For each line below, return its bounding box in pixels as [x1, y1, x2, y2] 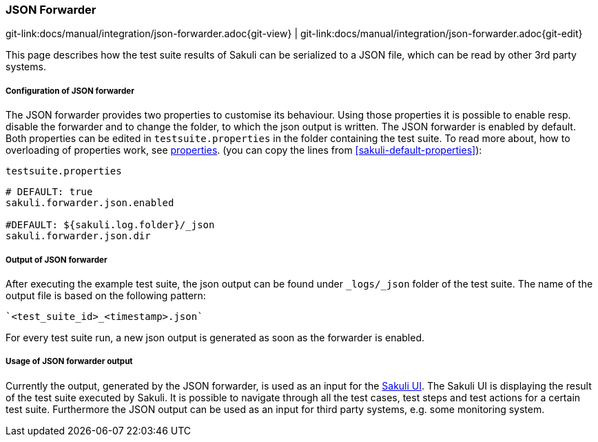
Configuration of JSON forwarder [6, 86, 134, 96]
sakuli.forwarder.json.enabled [6, 197, 174, 209]
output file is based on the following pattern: [6, 289, 206, 301]
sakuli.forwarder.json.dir [6, 230, 151, 242]
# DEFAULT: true [6, 186, 93, 198]
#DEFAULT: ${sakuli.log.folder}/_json [6, 219, 215, 231]
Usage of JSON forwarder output [6, 356, 133, 367]
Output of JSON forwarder [6, 254, 107, 265]
